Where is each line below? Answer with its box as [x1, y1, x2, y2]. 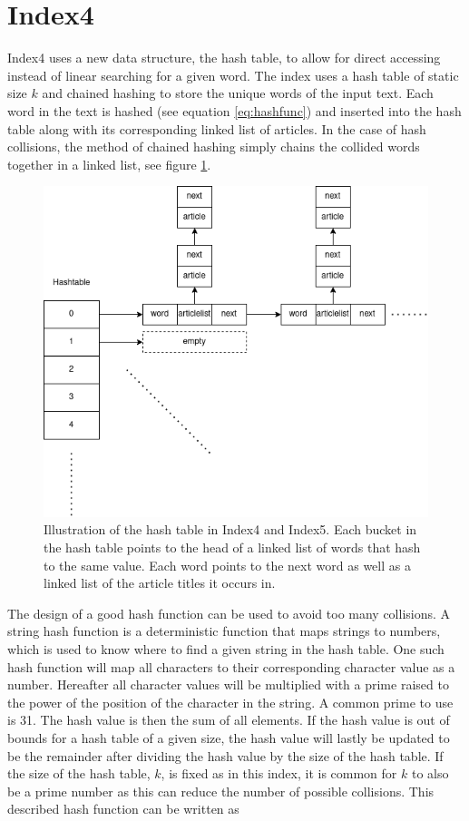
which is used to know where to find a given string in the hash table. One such [7, 639, 445, 658]
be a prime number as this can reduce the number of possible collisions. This [7, 781, 435, 800]
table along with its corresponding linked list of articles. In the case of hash [7, 119, 426, 138]
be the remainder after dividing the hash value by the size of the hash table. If [7, 746, 444, 765]
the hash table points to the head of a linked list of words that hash [44, 537, 421, 556]
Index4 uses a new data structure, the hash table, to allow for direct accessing [7, 48, 441, 67]
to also [411, 764, 449, 783]
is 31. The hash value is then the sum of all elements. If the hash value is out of [7, 710, 450, 729]
